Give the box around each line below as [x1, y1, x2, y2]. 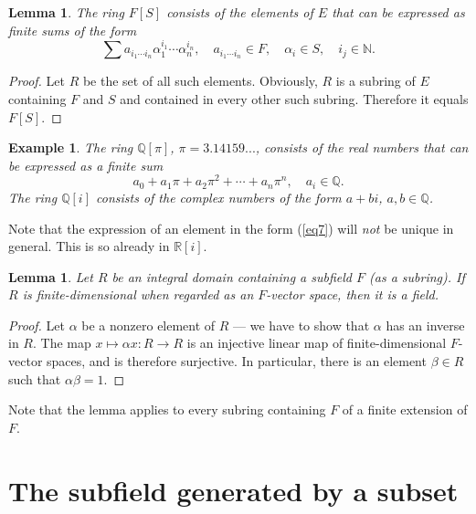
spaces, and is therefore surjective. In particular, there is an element [47, 351, 427, 371]
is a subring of [335, 71, 416, 90]
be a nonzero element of [81, 315, 216, 334]
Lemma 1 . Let [8, 267, 93, 286]
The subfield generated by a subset [8, 471, 459, 509]
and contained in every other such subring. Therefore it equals [120, 89, 469, 108]
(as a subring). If [369, 267, 465, 286]
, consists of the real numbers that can [255, 138, 469, 157]
